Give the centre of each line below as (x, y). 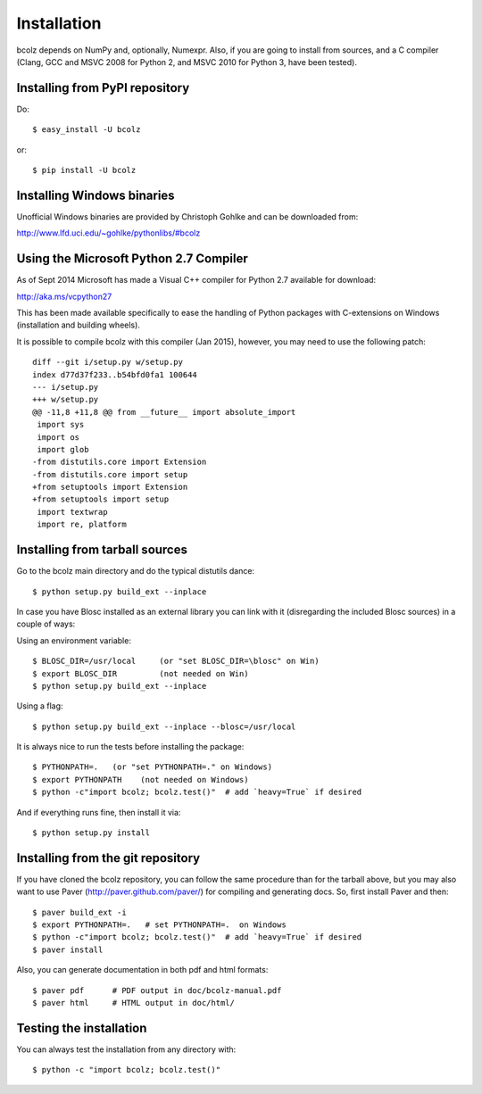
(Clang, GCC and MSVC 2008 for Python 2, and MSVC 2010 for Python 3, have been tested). (187, 62)
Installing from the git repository (108, 858)
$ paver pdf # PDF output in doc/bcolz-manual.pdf (157, 990)
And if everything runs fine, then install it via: (99, 812)
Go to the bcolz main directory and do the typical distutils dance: (135, 571)
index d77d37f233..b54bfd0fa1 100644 (115, 374)
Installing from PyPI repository (103, 88)
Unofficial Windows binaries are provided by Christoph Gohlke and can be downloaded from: (187, 216)
